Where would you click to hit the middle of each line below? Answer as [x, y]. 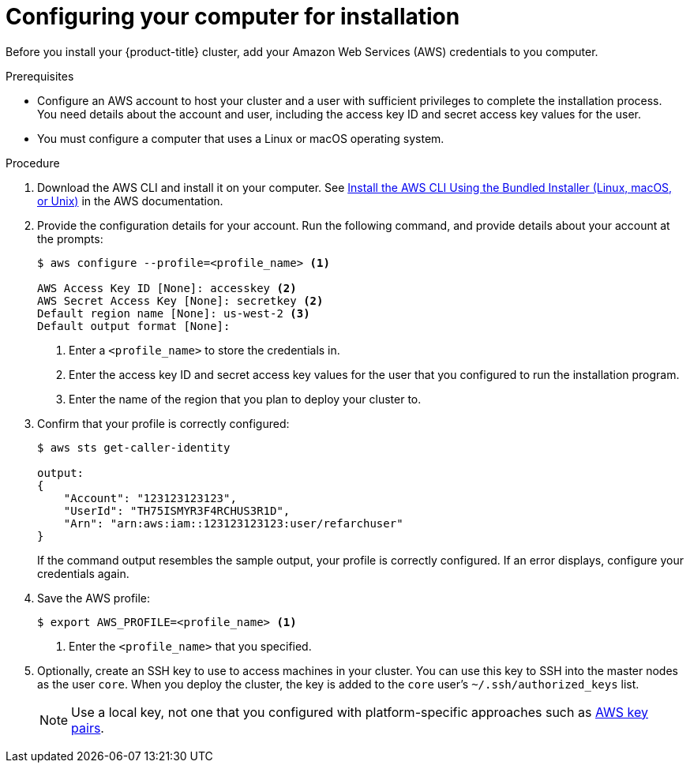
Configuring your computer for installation [233, 17]
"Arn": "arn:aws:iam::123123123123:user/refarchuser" [233, 523]
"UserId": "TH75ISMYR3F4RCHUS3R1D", [177, 510]
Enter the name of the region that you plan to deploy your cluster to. [245, 399]
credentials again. [83, 573]
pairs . [88, 728]
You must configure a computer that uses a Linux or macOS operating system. [241, 138]
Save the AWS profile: [94, 598]
